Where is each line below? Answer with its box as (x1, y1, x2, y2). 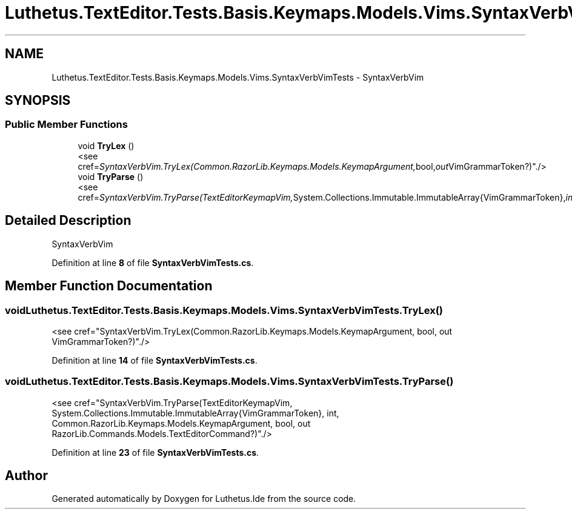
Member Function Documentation (5, 278, 213, 294)
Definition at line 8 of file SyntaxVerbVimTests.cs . (52, 257, 254, 268)
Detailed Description (5, 213, 131, 229)
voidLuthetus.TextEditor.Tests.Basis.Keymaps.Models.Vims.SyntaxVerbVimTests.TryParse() (5, 375, 454, 388)
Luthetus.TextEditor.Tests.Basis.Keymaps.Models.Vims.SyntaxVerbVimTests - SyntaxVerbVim (52, 72, 424, 82)
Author (5, 468, 48, 484)
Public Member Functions (5, 118, 128, 131)
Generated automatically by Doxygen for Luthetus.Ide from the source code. (52, 493, 356, 504)
